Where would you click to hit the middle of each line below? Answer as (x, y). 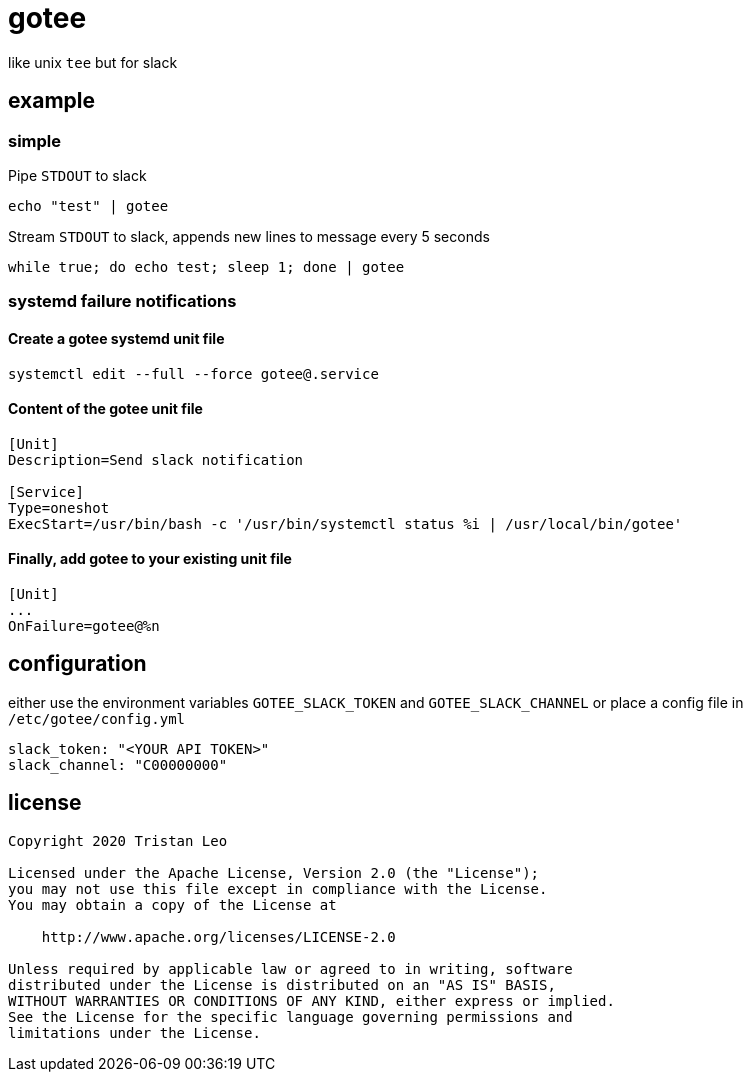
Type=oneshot (59, 507)
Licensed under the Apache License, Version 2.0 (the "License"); (274, 872)
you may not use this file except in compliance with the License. (278, 888)
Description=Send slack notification (156, 459)
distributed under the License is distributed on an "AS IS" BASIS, (282, 984)
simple (35, 140)
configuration (77, 664)
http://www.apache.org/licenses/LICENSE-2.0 (218, 936)
